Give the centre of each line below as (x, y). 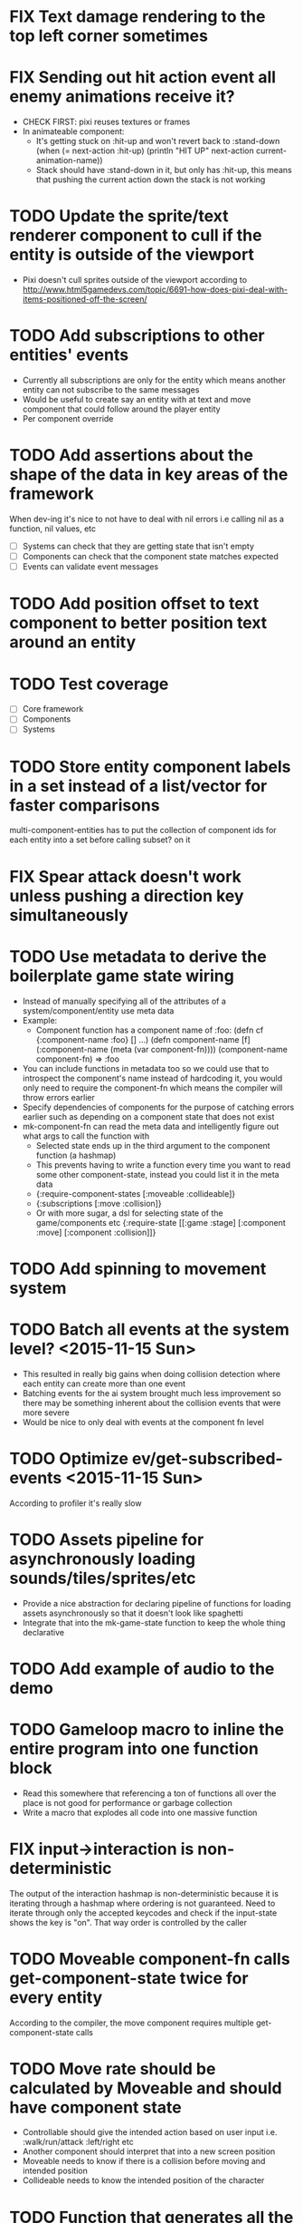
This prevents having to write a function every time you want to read (163, 1165)
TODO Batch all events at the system (149, 1329)
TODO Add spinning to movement (138, 1269)
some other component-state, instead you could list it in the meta (157, 1174)
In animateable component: (73, 131)
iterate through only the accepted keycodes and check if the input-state (143, 1912)
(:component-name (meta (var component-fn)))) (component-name (161, 1049)
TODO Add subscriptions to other (137, 336)
